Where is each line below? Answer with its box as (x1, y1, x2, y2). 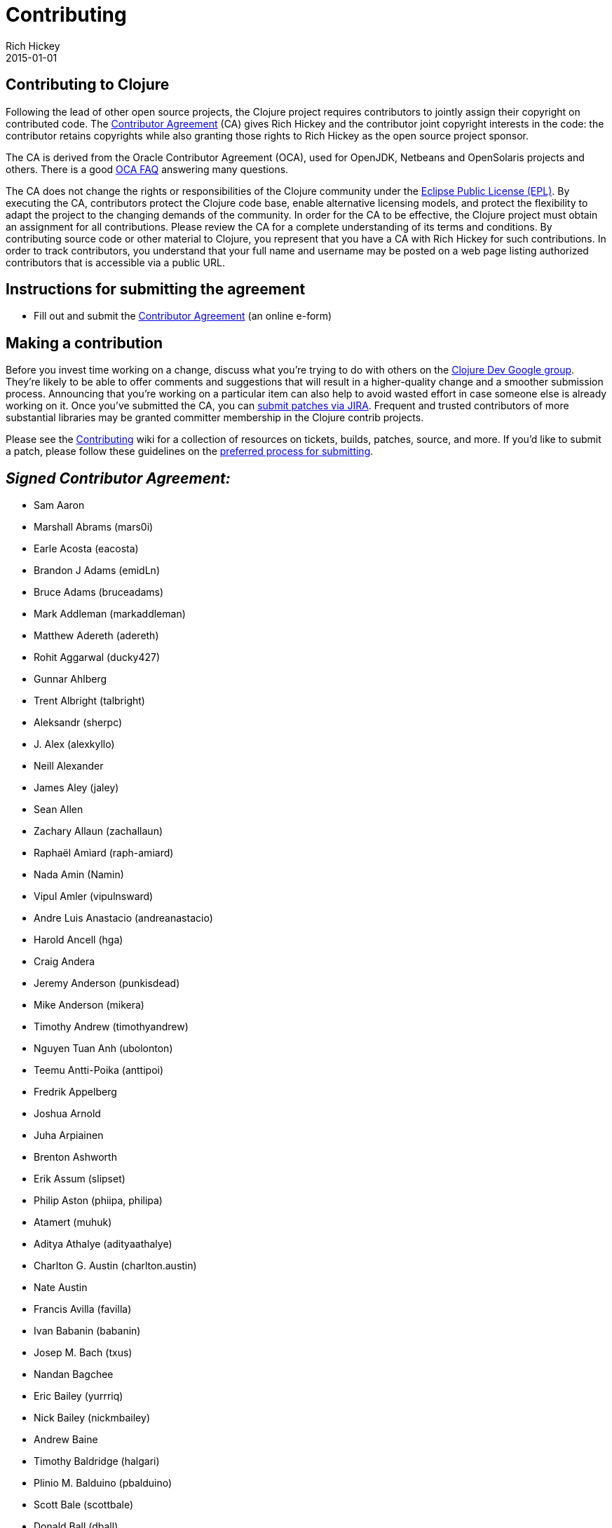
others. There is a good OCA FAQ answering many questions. (6, 163, 289, 175)
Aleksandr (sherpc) (34, 716, 123, 729)
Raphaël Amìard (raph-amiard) (34, 847, 174, 859)
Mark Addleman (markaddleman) (34, 608, 186, 620)
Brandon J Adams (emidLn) (34, 564, 160, 577)
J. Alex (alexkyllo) (34, 738, 115, 751)
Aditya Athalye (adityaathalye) (34, 1238, 172, 1250)
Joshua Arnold (34, 1107, 101, 1120)
